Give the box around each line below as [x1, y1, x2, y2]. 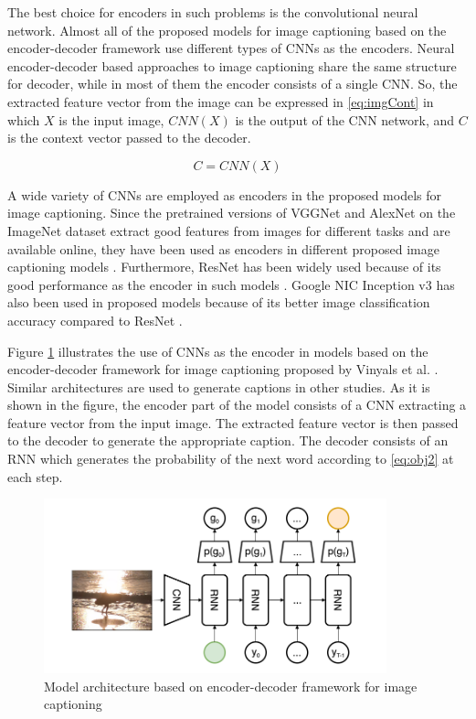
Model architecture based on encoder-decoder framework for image [44, 676, 418, 695]
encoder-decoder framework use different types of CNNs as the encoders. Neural [7, 38, 455, 58]
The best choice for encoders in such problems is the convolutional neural [7, 3, 418, 21]
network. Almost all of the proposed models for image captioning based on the [7, 20, 447, 39]
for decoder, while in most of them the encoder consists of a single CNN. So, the [7, 74, 458, 93]
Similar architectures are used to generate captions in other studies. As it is [7, 377, 430, 396]
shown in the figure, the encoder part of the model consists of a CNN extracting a [7, 395, 467, 414]
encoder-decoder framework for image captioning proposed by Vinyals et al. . [7, 359, 439, 379]
